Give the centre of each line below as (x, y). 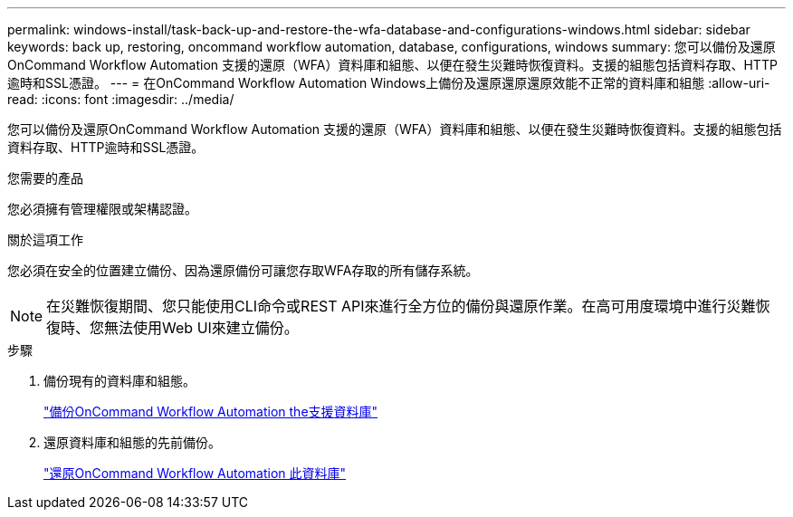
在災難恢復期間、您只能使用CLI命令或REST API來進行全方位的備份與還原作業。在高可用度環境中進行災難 (401, 306)
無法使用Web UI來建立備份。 (201, 328)
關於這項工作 (45, 239)
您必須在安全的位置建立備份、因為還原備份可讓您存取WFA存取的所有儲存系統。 (243, 270)
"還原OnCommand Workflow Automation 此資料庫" (195, 473)
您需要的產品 (45, 178)
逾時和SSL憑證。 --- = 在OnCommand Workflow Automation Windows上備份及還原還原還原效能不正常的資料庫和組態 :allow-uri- (389, 83)
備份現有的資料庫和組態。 (119, 381)
